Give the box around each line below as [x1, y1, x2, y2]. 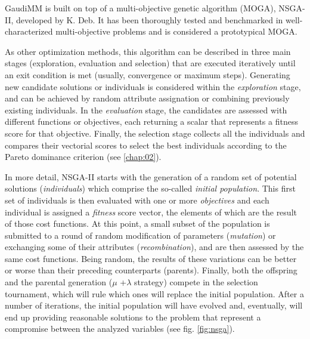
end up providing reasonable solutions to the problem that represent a [5, 310, 261, 323]
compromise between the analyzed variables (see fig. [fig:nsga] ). [5, 322, 235, 335]
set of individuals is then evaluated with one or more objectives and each [5, 193, 269, 206]
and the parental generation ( [5, 276, 113, 288]
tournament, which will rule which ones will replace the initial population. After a [5, 287, 304, 300]
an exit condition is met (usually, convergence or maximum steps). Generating [5, 68, 290, 81]
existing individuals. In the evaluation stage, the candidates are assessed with [5, 103, 287, 116]
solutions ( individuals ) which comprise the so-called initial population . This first [5, 182, 296, 195]
